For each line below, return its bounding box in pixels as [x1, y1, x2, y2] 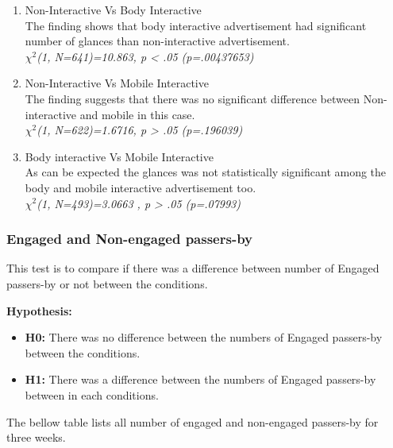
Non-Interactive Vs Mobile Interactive [25, 75, 209, 91]
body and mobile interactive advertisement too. [25, 179, 256, 195]
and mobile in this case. [79, 106, 195, 122]
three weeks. [6, 429, 66, 446]
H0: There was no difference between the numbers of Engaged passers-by [25, 329, 383, 346]
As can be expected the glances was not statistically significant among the [25, 164, 387, 180]
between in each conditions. [25, 386, 159, 403]
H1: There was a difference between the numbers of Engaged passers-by [25, 371, 376, 388]
